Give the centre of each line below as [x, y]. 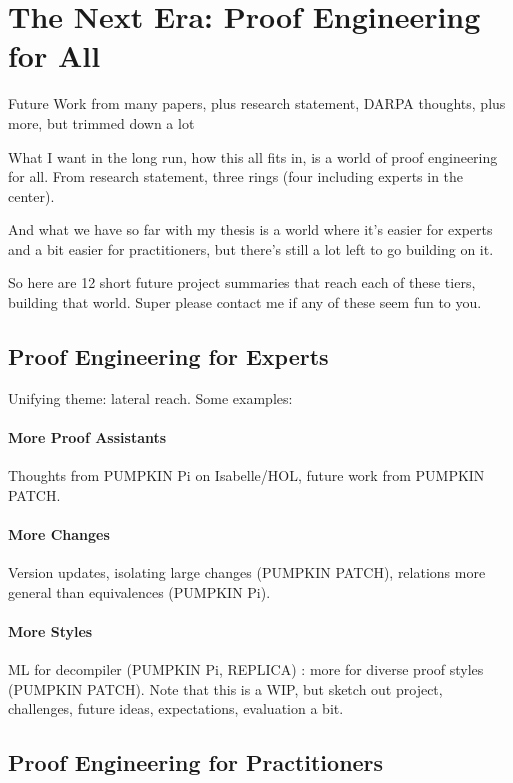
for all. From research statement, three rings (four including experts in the [236, 176]
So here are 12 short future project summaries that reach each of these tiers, [242, 282]
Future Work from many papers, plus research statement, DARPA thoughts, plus [257, 103]
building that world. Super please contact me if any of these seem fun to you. [245, 302]
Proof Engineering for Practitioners [196, 762]
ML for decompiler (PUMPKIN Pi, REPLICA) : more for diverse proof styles [246, 669]
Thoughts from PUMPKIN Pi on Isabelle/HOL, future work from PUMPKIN [246, 475]
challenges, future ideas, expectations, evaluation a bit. [176, 708]
